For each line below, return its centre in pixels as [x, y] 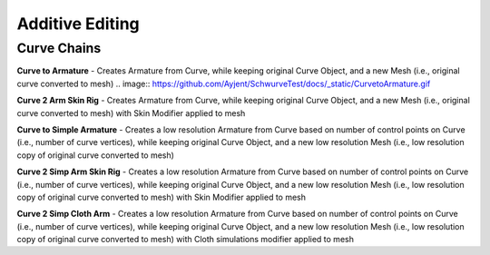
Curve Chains [59, 48]
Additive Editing [78, 24]
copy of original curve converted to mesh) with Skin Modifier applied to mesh [162, 197]
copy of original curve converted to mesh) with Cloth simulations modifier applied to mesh [185, 240]
